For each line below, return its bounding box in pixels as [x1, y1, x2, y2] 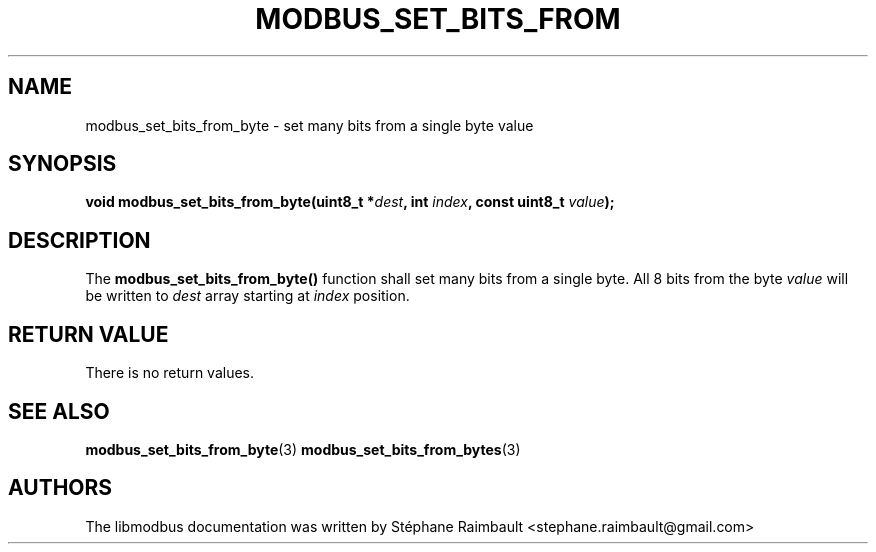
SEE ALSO [8, 398, 110, 424]
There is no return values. [85, 364, 254, 382]
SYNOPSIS [8, 151, 117, 177]
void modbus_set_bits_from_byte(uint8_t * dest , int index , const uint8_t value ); [85, 193, 615, 211]
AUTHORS [8, 475, 113, 501]
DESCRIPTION [8, 227, 151, 253]
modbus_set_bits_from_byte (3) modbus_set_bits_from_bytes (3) [85, 440, 521, 458]
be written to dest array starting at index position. [85, 287, 410, 305]
